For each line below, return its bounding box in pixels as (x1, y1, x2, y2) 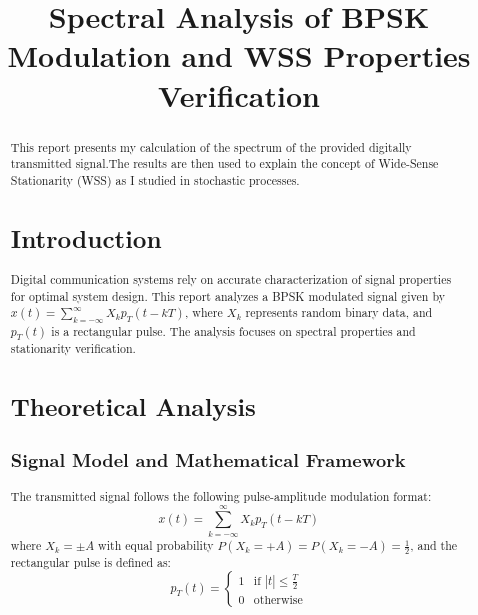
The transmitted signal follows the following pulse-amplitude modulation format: (10, 488, 432, 505)
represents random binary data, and (245, 304, 433, 321)
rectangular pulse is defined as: (10, 554, 171, 571)
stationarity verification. (10, 340, 136, 357)
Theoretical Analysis (10, 389, 256, 424)
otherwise (253, 594, 303, 607)
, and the (410, 537, 458, 554)
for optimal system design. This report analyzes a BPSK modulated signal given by (10, 287, 445, 304)
